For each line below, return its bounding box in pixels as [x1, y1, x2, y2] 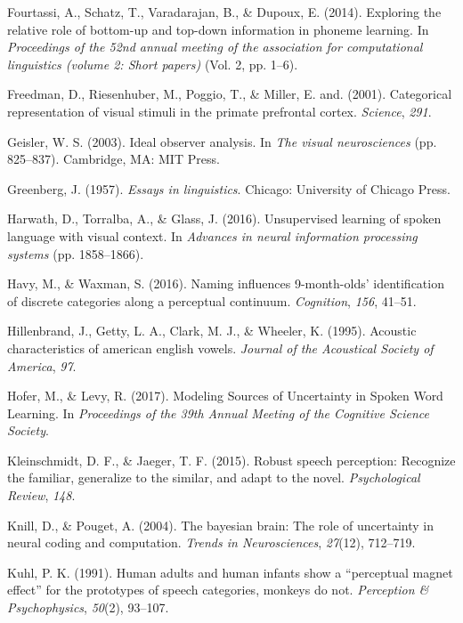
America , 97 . [7, 356, 77, 375]
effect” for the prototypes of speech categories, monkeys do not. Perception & [7, 580, 429, 599]
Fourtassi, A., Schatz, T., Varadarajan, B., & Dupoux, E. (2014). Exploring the [7, 3, 442, 20]
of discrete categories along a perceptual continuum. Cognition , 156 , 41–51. [7, 291, 417, 310]
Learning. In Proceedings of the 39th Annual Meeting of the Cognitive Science [7, 403, 429, 422]
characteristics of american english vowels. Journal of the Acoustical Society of [7, 338, 434, 357]
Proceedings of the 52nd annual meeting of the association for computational [7, 37, 423, 56]
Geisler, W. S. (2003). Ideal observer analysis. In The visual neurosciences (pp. [7, 132, 437, 150]
